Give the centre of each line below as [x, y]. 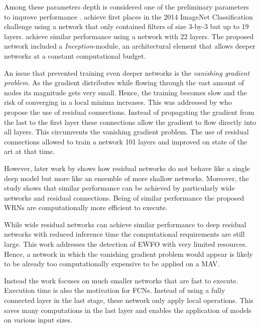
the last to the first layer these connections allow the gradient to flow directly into [130, 122]
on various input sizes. [38, 320]
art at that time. [30, 151]
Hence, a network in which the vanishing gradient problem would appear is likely [128, 254]
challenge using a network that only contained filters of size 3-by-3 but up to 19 [126, 26]
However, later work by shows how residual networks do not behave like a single [127, 168]
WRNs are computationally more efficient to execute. [86, 207]
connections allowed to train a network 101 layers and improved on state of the [126, 141]
